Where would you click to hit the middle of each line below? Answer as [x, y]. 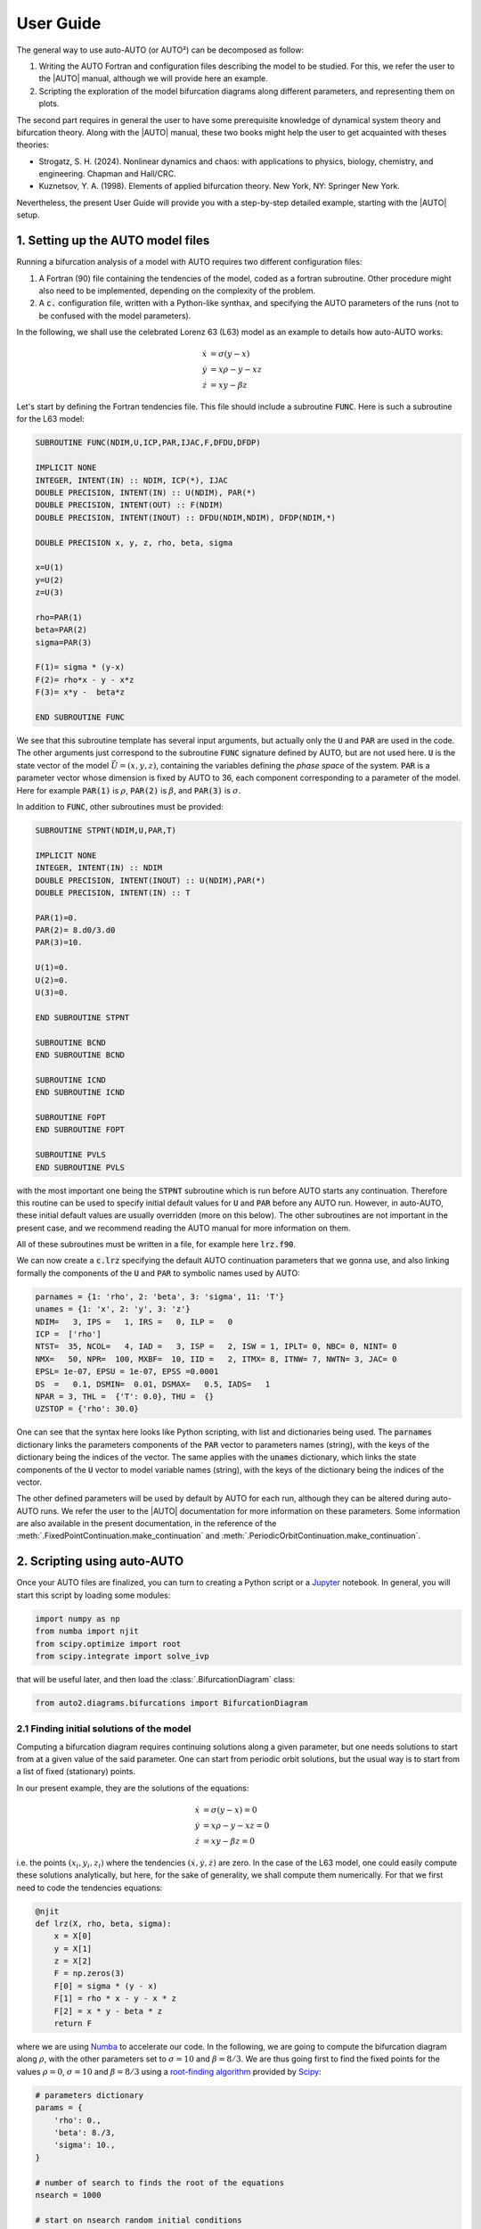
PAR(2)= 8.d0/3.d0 [75, 930]
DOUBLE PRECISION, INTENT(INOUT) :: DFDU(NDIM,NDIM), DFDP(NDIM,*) [186, 518]
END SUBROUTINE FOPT [80, 1130]
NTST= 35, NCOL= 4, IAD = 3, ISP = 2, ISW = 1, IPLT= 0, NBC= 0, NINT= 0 [216, 1347]
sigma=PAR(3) [64, 642]
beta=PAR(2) [61, 630]
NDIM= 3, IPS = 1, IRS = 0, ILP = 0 [134, 1321]
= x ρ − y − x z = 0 [236, 1825]
